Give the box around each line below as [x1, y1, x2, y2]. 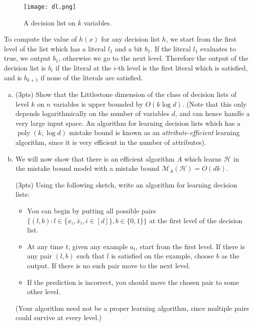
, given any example [68, 241, 128, 251]
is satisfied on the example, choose [111, 251, 214, 261]
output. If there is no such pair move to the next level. [27, 260, 191, 270]
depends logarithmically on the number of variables [15, 108, 169, 118]
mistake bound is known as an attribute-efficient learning [69, 127, 240, 138]
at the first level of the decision [149, 215, 243, 225]
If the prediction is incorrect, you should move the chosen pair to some [27, 277, 239, 287]
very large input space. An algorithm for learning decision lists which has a [15, 117, 241, 128]
